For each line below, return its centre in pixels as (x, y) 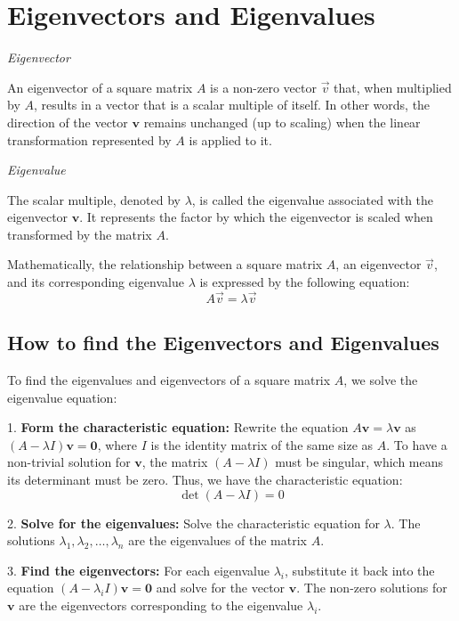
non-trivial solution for (69, 462)
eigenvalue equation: (62, 397)
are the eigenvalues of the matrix (217, 540)
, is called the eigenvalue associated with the (313, 199)
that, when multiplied (393, 87)
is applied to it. (230, 139)
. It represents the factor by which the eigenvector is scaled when (256, 217)
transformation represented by (89, 139)
